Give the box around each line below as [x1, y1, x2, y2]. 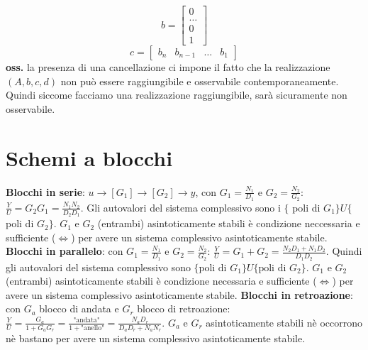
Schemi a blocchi [6, 143, 173, 172]
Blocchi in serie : [6, 184, 85, 199]
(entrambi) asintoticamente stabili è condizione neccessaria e [97, 216, 360, 231]
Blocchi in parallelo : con [6, 244, 123, 258]
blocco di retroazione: [137, 301, 230, 316]
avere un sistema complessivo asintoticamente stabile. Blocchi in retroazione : [6, 287, 353, 302]
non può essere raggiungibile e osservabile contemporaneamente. [60, 73, 339, 88]
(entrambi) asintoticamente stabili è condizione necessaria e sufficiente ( [6, 273, 317, 288]
